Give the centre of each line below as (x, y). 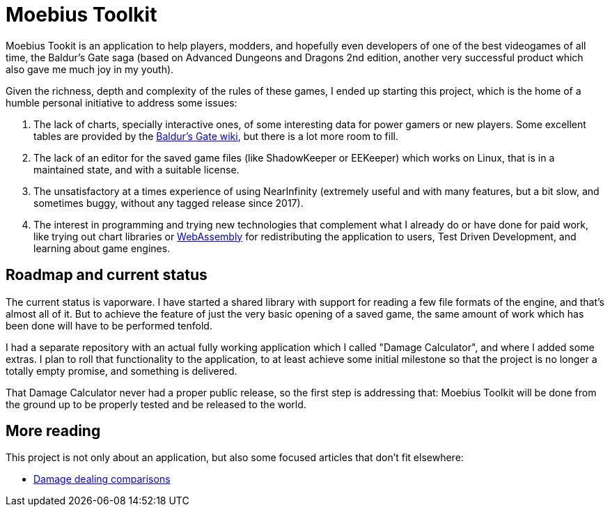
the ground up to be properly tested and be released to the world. (156, 404)
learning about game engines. (102, 248)
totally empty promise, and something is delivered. (122, 371)
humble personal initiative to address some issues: (122, 102)
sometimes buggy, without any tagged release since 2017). (169, 203)
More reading (53, 431)
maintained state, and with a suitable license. (136, 169)
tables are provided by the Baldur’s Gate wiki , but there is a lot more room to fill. (216, 136)
